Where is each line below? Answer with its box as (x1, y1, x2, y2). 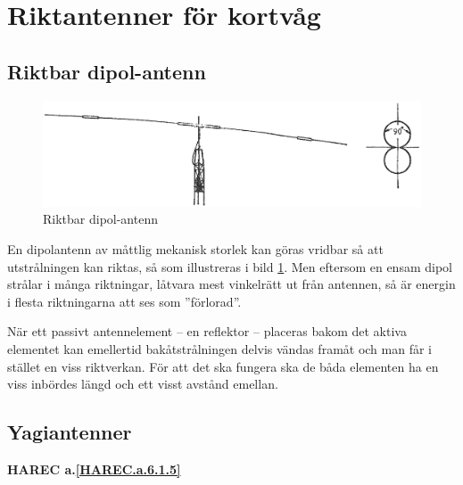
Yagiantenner (7, 418, 132, 446)
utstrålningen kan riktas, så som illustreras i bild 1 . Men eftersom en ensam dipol (7, 257, 452, 275)
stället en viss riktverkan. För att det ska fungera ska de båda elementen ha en (7, 357, 439, 375)
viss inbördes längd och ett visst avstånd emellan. (7, 374, 278, 393)
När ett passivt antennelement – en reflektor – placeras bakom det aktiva (7, 322, 407, 341)
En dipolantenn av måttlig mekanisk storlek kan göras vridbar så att (7, 240, 384, 259)
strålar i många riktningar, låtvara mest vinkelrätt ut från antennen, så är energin (7, 275, 456, 293)
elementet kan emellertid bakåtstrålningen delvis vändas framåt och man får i (7, 339, 432, 358)
